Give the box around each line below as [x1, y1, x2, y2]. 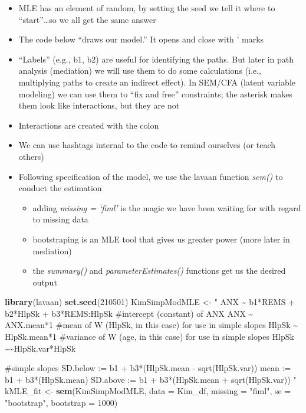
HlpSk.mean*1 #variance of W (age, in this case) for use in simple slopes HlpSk [5, 330, 294, 343]
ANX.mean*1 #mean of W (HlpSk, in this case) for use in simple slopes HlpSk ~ [5, 319, 298, 331]
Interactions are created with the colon [18, 119, 159, 131]
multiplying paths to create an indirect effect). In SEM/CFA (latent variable [18, 76, 296, 88]
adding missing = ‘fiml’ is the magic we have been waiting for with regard [32, 201, 301, 214]
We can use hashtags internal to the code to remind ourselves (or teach [18, 139, 276, 151]
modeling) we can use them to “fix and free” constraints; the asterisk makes [18, 87, 292, 100]
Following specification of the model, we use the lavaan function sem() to [18, 170, 283, 182]
